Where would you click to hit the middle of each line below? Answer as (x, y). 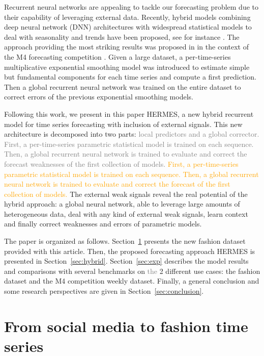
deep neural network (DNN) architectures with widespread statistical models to (128, 27)
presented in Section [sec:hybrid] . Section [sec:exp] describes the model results (126, 261)
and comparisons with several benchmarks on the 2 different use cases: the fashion (132, 271)
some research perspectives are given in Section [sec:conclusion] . (104, 291)
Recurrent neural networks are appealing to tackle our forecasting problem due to (131, 7)
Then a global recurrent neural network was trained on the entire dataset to (123, 86)
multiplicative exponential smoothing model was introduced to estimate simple (127, 67)
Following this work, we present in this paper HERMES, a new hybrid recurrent (129, 113)
